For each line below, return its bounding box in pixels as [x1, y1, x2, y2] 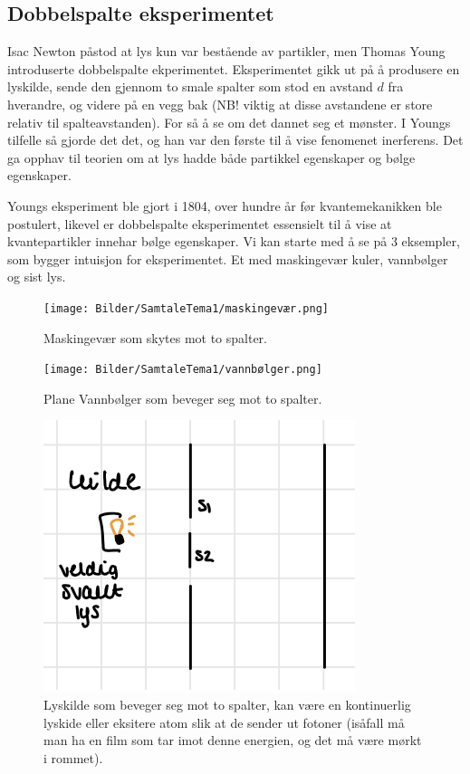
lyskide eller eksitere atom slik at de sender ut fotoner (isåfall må [43, 712, 405, 731]
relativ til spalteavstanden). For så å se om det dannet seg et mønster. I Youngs [7, 112, 451, 131]
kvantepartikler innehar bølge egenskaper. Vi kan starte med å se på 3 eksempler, [7, 232, 460, 251]
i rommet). [43, 748, 103, 767]
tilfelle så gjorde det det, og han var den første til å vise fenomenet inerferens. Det [7, 130, 464, 149]
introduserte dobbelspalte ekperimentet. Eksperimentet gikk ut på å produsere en [7, 59, 460, 78]
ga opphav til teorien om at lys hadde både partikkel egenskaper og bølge [7, 148, 416, 167]
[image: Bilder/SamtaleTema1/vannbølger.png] [43, 363, 322, 377]
